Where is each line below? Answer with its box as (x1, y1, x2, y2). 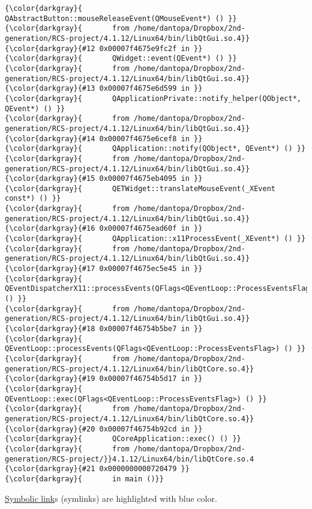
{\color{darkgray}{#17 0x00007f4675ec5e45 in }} (5, 264, 203, 273)
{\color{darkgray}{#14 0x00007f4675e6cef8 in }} (5, 134, 203, 143)
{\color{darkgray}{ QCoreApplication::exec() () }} (5, 434, 241, 443)
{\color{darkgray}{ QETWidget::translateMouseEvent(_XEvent (5, 184, 276, 193)
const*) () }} (5, 194, 61, 203)
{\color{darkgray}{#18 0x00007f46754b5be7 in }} (5, 325, 203, 333)
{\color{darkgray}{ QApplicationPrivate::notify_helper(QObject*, (5, 94, 301, 103)
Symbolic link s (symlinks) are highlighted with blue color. (5, 492, 217, 504)
